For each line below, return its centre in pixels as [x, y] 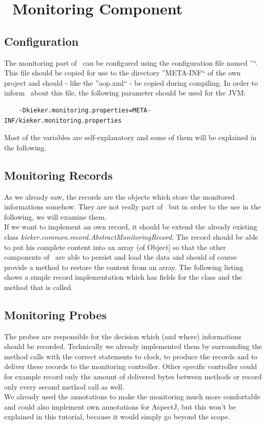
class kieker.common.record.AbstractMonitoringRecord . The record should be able [131, 236]
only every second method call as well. [64, 386]
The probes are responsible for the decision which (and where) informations [123, 336]
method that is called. [39, 287]
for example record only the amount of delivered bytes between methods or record [133, 376]
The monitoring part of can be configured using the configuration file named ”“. [131, 62]
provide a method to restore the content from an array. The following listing [124, 267]
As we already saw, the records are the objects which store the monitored [119, 196]
